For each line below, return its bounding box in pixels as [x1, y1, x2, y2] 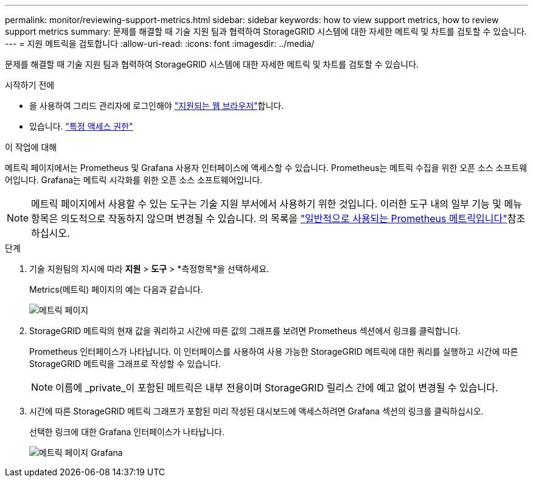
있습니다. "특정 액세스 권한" [29, 121, 133, 131]
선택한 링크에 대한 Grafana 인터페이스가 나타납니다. [29, 427, 225, 437]
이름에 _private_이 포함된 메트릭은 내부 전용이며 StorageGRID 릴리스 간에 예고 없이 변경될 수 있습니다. [55, 382, 498, 394]
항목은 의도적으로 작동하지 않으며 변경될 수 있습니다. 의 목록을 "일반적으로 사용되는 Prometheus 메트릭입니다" [31, 212, 507, 225]
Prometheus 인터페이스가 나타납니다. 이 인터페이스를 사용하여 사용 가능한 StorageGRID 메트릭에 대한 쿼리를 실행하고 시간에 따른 [29, 346, 518, 357]
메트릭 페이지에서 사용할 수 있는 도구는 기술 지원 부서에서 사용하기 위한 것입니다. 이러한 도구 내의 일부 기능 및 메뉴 [31, 198, 522, 210]
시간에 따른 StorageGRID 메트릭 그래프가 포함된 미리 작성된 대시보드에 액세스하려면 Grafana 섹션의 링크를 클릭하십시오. [29, 406, 484, 416]
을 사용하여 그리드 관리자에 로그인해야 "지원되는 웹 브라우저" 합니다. [29, 100, 284, 111]
